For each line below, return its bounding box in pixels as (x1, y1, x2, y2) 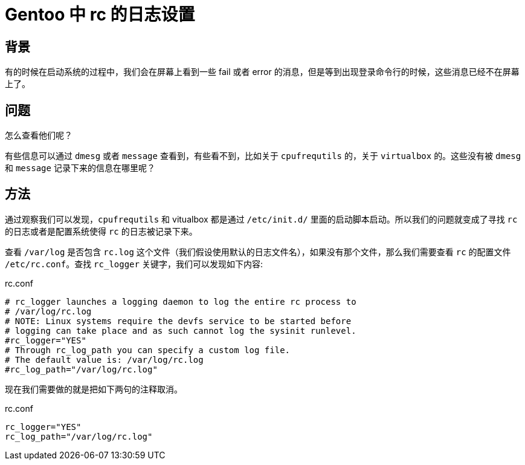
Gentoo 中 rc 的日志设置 (5, 4, 195, 25)
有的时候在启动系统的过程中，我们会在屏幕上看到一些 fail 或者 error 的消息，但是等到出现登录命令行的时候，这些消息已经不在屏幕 (5, 67, 520, 77)
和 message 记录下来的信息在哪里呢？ (5, 163, 155, 174)
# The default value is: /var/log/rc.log (5, 354, 204, 365)
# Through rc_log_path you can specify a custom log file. (5, 345, 291, 355)
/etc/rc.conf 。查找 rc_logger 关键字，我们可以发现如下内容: (5, 258, 263, 269)
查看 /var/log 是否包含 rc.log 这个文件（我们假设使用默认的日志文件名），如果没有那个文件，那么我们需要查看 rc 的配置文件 (5, 246, 511, 257)
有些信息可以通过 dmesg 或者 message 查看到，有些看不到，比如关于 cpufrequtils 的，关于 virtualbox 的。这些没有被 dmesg (5, 151, 521, 161)
